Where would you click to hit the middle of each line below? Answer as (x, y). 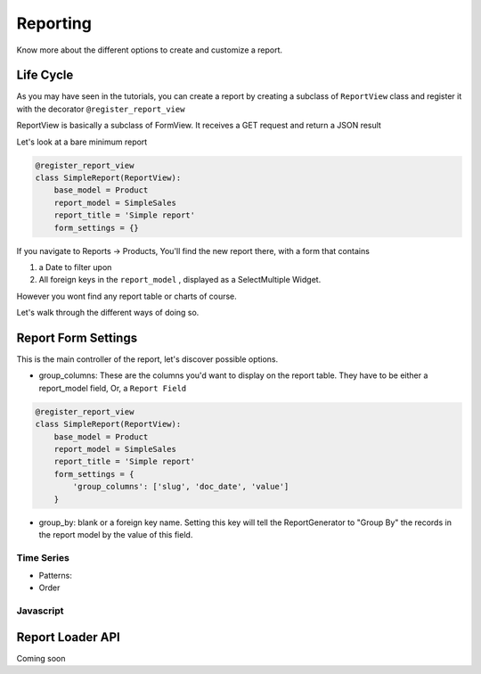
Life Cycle (45, 75)
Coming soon (41, 658)
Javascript (40, 611)
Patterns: (56, 576)
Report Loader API (68, 637)
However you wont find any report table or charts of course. (127, 296)
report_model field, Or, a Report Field (113, 388)
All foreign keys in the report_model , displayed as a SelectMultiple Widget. (180, 280)
